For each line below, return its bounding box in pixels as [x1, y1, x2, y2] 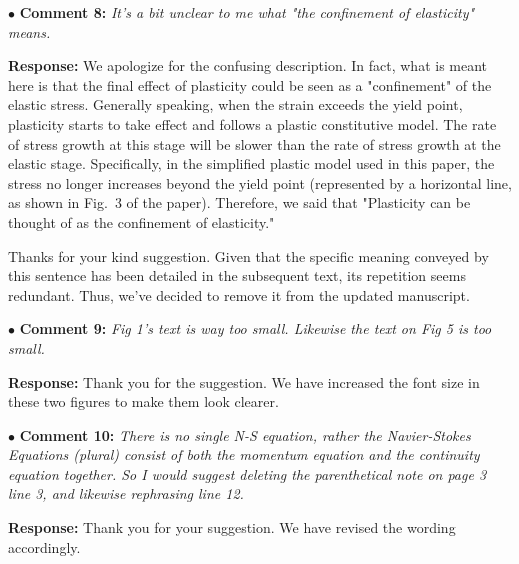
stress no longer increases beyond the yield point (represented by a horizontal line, [8, 172, 512, 193]
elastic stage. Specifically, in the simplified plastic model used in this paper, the [8, 153, 495, 174]
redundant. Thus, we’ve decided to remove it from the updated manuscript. [8, 284, 470, 305]
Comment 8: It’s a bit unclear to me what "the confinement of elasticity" [19, 2, 475, 22]
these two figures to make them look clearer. [8, 391, 279, 412]
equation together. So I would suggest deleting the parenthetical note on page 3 [8, 463, 487, 484]
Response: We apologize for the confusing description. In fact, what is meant [8, 55, 488, 76]
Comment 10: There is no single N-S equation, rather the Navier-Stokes [19, 424, 471, 445]
